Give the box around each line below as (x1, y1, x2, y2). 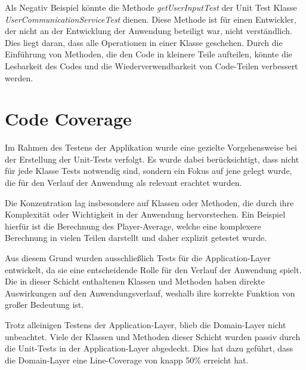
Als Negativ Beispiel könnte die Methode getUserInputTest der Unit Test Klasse (5, 1, 297, 13)
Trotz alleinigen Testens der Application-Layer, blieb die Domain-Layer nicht (5, 319, 286, 331)
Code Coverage (5, 106, 132, 131)
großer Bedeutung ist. (5, 298, 84, 311)
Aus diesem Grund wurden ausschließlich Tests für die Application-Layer (5, 252, 271, 264)
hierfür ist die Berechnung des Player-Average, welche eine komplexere (5, 219, 261, 232)
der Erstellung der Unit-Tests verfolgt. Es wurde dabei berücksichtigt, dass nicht (5, 152, 299, 165)
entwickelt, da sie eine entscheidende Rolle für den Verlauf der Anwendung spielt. (5, 263, 302, 276)
